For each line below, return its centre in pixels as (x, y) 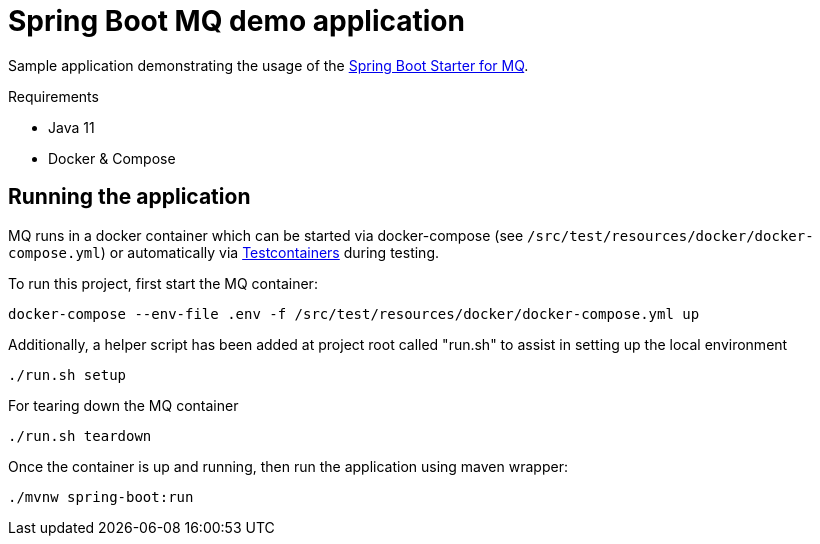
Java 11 (71, 127)
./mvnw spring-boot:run (101, 496)
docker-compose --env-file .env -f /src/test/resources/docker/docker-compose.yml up (354, 313)
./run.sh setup (67, 374)
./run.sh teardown (80, 435)
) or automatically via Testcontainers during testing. (270, 252)
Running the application (129, 197)
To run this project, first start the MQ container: (163, 283)
